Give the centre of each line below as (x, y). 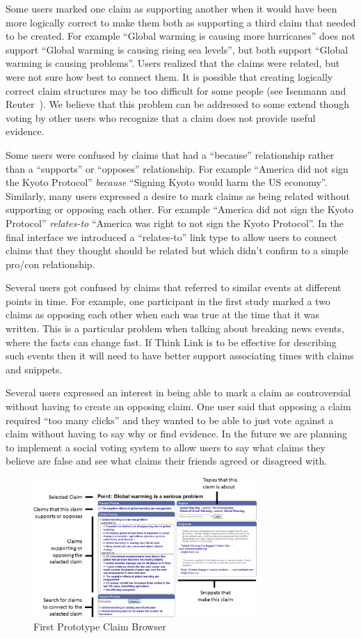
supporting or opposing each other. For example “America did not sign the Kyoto (179, 209)
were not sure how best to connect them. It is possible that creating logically (169, 76)
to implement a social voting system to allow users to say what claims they (166, 447)
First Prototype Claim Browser (100, 627)
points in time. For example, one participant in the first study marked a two (168, 301)
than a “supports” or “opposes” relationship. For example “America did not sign (177, 168)
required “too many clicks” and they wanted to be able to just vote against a (170, 420)
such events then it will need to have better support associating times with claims (180, 356)
